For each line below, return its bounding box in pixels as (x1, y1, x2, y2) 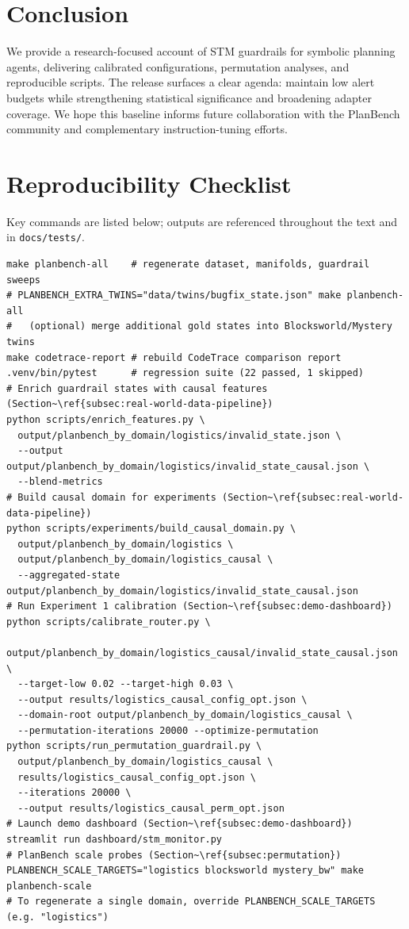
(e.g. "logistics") (6, 912, 109, 923)
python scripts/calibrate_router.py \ (6, 616, 211, 628)
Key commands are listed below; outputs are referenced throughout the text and (6, 213, 398, 229)
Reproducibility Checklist (6, 167, 292, 199)
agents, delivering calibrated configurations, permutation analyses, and (6, 58, 350, 75)
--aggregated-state (17, 569, 120, 581)
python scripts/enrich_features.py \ (6, 414, 205, 425)
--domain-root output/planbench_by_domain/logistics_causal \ (17, 709, 353, 721)
